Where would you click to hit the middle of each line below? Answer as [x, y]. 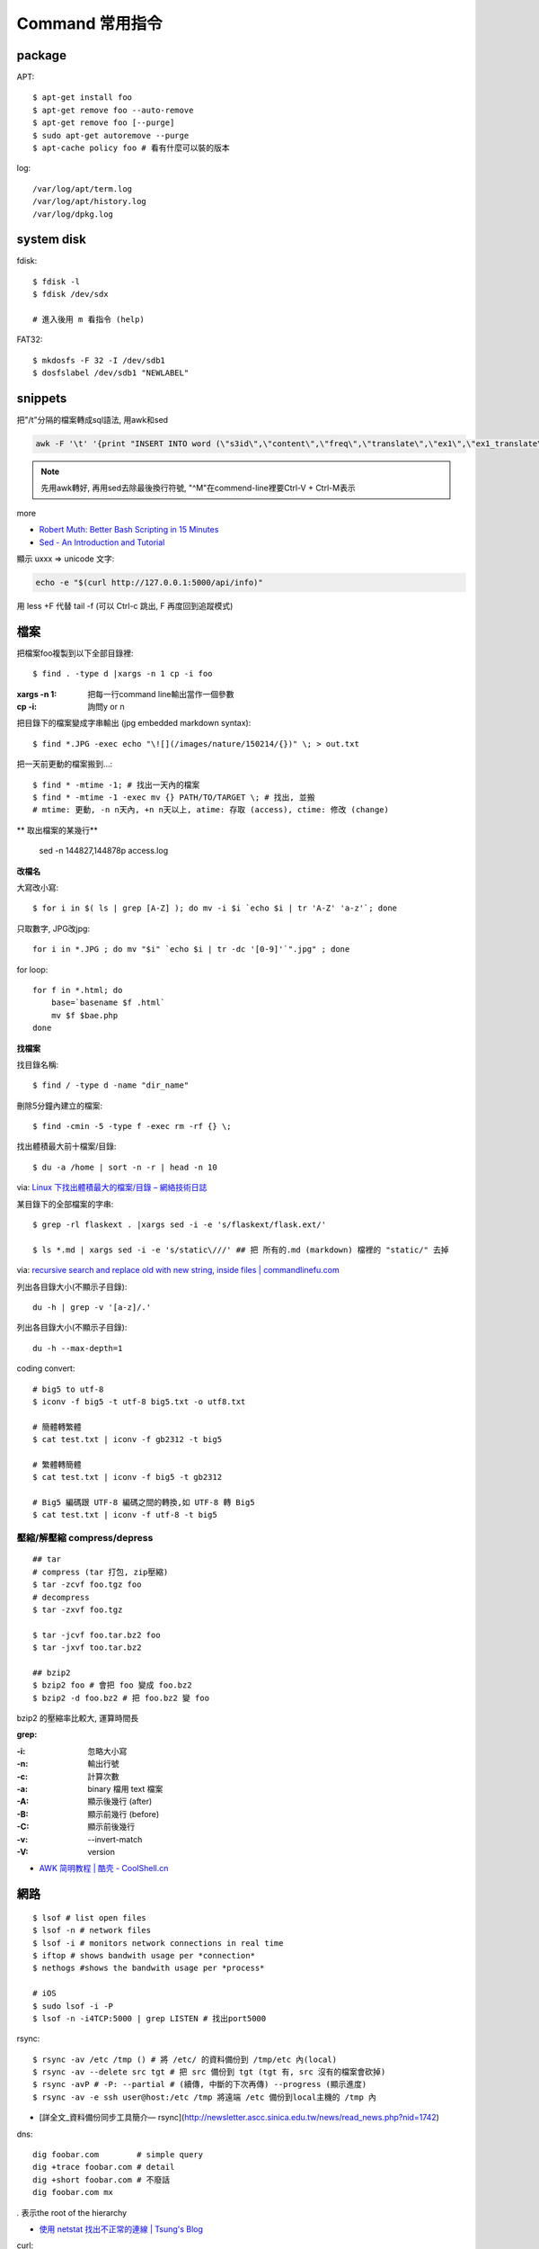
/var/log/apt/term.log [83, 188]
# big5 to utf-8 [68, 1389]
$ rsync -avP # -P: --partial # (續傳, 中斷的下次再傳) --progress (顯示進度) [200, 2084]
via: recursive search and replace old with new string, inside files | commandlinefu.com [178, 1270]
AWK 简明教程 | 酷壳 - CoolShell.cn [104, 1868]
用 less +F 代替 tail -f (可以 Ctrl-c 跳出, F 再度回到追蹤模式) [125, 606]
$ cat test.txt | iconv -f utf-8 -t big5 [125, 1515]
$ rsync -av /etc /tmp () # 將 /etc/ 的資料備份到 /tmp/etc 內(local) [185, 2059]
